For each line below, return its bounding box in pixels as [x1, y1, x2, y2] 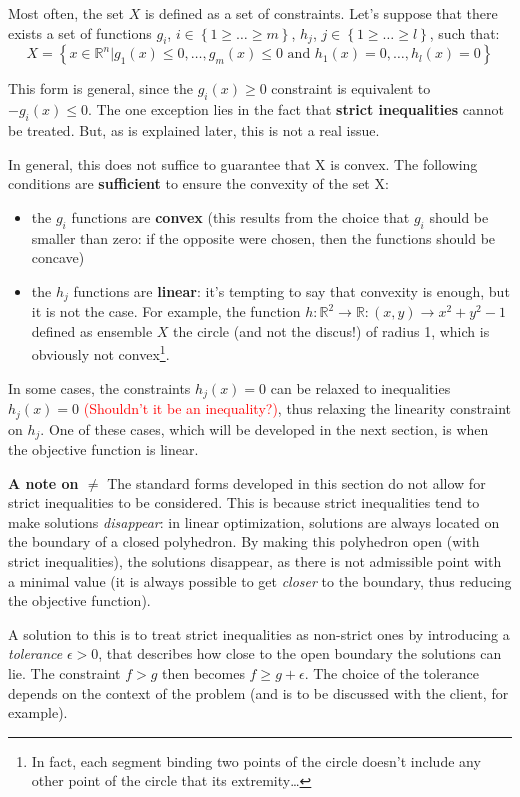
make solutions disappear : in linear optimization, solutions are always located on [8, 511, 500, 532]
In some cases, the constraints [8, 377, 191, 398]
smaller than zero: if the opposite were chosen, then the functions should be [31, 227, 496, 248]
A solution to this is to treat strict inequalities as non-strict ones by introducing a [8, 623, 510, 644]
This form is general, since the [8, 78, 194, 99]
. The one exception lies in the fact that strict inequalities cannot [87, 99, 504, 120]
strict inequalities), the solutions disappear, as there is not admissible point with [8, 550, 502, 571]
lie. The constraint [8, 662, 121, 683]
